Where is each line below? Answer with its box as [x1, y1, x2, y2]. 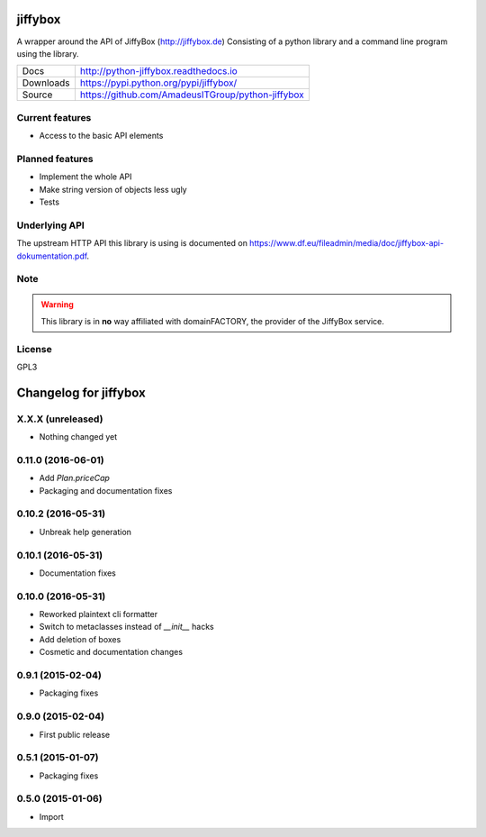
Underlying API [16, 219, 85, 232]
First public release [39, 729, 111, 740]
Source [22, 88, 53, 101]
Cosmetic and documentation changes [39, 647, 184, 658]
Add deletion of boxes [39, 633, 121, 644]
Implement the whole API [39, 171, 132, 182]
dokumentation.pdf [16, 250, 87, 261]
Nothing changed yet [39, 432, 117, 442]
